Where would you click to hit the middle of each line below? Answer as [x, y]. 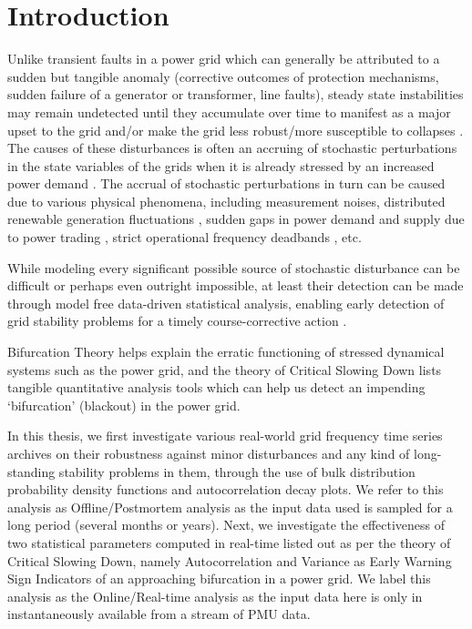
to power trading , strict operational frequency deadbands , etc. [185, 237]
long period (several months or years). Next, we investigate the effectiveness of [226, 525]
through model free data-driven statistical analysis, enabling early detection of [226, 303]
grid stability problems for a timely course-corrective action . [177, 321]
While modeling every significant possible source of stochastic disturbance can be [234, 267]
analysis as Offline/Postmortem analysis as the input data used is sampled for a [230, 507]
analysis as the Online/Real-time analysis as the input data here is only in [215, 596]
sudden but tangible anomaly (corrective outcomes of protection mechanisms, [223, 76]
